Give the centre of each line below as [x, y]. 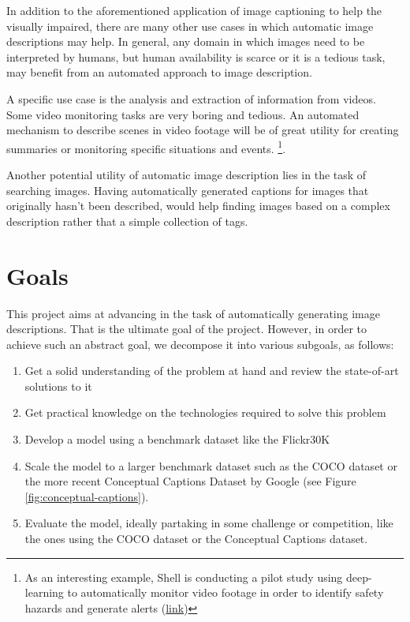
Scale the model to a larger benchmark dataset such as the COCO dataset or [211, 465]
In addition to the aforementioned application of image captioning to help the [194, 10]
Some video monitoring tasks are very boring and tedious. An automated [183, 114]
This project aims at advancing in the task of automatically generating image [193, 313]
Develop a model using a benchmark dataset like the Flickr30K [177, 439]
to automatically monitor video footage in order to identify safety [225, 592]
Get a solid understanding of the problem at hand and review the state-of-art [212, 371]
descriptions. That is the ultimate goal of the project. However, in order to [186, 329]
